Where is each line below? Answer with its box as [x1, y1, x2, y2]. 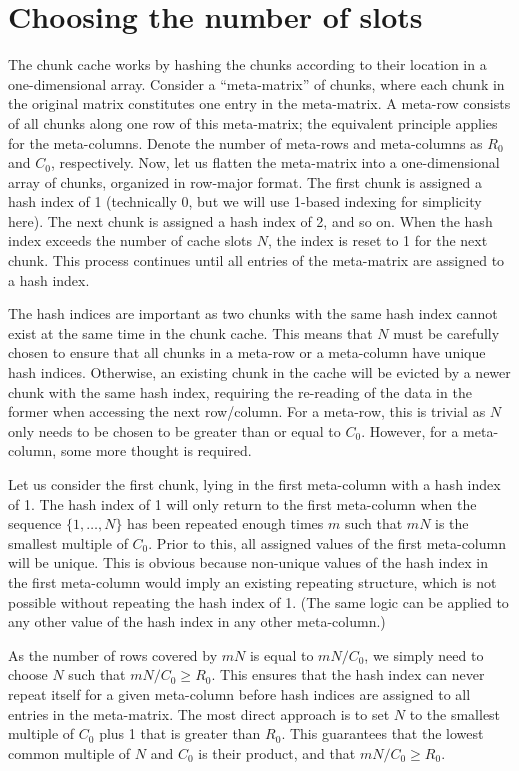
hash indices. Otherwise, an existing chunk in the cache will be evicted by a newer [8, 362, 511, 383]
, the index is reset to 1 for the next [267, 230, 488, 251]
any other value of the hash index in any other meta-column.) [8, 611, 386, 632]
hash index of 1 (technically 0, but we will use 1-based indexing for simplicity [8, 191, 482, 212]
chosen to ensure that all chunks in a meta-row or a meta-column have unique [8, 342, 486, 363]
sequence [8, 513, 62, 534]
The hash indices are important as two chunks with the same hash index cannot [8, 303, 498, 324]
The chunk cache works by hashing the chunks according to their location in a [8, 54, 487, 75]
